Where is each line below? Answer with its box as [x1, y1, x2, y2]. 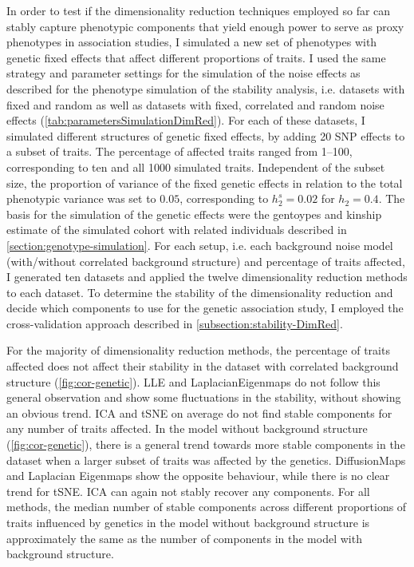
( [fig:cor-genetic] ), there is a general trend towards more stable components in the [6, 436, 405, 453]
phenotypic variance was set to [6, 190, 156, 207]
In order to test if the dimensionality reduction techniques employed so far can [6, 2, 391, 18]
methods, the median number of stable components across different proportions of [6, 498, 407, 515]
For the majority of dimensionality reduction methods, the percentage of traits [6, 342, 390, 359]
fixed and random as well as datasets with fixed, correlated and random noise [6, 96, 384, 113]
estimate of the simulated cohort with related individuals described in [6, 221, 347, 238]
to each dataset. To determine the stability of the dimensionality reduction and [6, 283, 393, 300]
